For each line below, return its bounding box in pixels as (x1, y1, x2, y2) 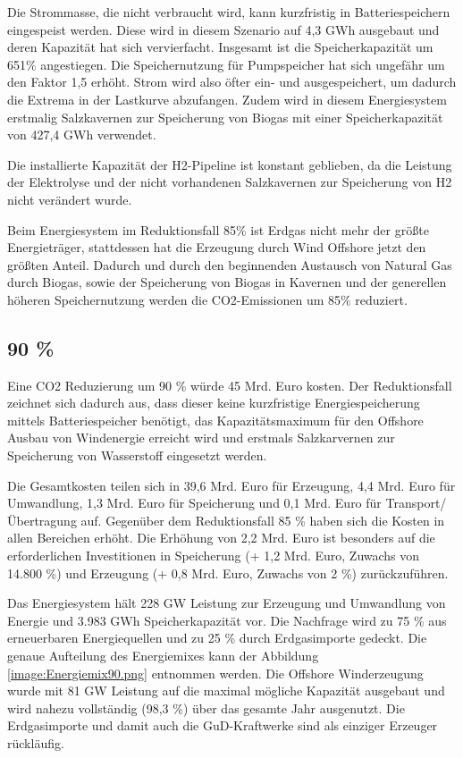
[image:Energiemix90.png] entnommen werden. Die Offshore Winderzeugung (7, 663, 424, 682)
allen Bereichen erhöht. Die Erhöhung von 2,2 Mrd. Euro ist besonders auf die (7, 528, 435, 547)
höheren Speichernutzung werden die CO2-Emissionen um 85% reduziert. (7, 290, 408, 308)
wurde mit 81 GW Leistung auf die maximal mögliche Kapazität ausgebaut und (7, 681, 445, 700)
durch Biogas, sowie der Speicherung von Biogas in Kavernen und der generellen (7, 273, 447, 291)
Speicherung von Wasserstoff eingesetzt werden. (7, 446, 267, 465)
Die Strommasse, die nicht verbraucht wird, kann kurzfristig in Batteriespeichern (7, 3, 450, 21)
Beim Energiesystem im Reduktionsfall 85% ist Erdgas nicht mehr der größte (7, 220, 429, 239)
